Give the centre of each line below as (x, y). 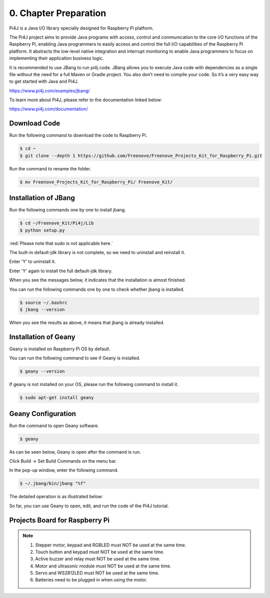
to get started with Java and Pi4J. (44, 81)
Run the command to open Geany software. (54, 426)
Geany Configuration (42, 414)
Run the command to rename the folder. (50, 168)
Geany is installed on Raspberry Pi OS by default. (60, 349)
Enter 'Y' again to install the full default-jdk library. (61, 271)
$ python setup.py (42, 230)
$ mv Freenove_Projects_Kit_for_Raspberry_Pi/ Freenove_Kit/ (96, 182)
